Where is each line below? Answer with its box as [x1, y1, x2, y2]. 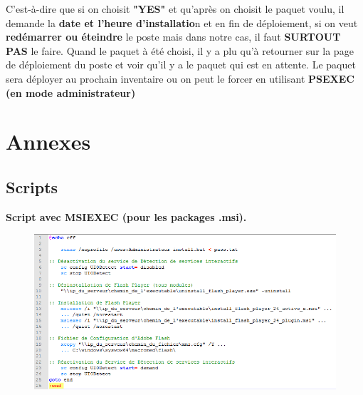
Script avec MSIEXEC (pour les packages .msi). [6, 209, 247, 224]
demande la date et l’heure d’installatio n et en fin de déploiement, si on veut [6, 15, 358, 30]
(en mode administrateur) [6, 85, 136, 100]
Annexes [6, 127, 91, 156]
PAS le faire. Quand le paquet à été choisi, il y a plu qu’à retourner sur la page [6, 43, 354, 58]
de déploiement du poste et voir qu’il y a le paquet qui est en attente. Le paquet [6, 57, 356, 72]
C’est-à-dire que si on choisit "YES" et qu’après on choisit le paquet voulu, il [6, 1, 344, 16]
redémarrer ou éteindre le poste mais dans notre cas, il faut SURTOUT [6, 29, 341, 44]
